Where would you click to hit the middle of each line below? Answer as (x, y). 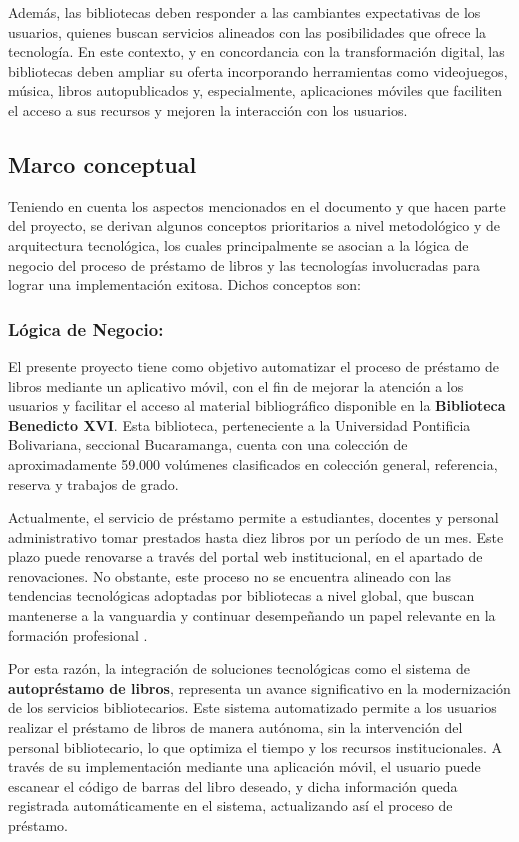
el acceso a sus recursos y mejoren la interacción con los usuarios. (208, 109)
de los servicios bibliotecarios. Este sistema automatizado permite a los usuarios (252, 707)
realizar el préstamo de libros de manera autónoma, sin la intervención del (235, 727)
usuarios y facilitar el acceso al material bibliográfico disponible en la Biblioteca (257, 405)
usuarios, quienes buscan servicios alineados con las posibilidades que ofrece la (247, 31)
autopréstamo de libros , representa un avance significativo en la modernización (259, 687)
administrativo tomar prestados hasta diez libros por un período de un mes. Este (256, 536)
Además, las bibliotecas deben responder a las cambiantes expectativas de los (244, 12)
